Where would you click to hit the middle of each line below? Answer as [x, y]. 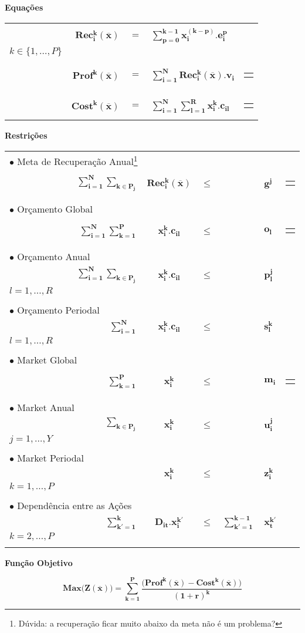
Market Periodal [51, 458]
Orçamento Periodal [58, 309]
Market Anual [46, 407]
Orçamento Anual [54, 257]
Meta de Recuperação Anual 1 [77, 160]
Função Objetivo [39, 562]
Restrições [26, 135]
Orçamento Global [55, 209]
